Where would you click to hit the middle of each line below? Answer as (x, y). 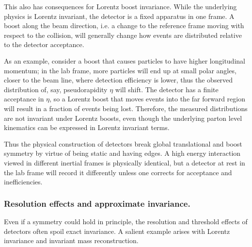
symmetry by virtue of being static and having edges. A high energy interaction (122, 153)
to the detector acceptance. (44, 44)
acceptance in (24, 99)
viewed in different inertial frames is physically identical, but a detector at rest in (125, 162)
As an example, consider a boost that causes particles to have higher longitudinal (125, 60)
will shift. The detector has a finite (167, 89)
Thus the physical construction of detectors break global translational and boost (123, 143)
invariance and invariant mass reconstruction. (71, 240)
